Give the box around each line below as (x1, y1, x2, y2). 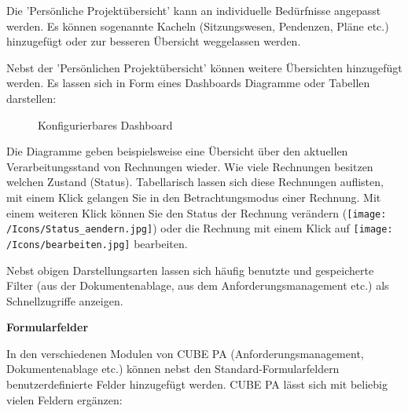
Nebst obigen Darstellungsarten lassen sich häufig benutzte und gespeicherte (6, 261, 374, 278)
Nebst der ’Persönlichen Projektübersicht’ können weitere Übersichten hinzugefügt (6, 59, 402, 75)
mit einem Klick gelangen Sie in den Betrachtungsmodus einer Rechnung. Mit (6, 188, 381, 205)
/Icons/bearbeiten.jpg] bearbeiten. (6, 235, 188, 251)
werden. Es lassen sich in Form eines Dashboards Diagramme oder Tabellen (6, 75, 370, 91)
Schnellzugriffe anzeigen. (6, 292, 123, 309)
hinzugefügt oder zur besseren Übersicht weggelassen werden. (6, 33, 301, 49)
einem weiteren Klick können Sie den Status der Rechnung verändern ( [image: (6, 204, 387, 221)
